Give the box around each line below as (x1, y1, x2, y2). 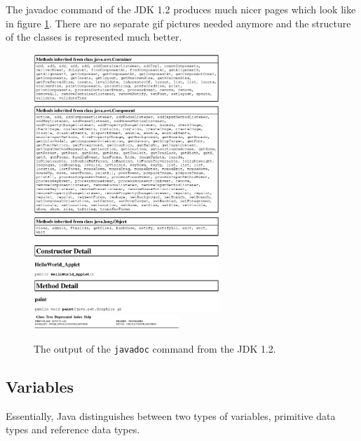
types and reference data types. (6, 422, 140, 437)
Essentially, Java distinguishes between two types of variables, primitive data (6, 408, 336, 423)
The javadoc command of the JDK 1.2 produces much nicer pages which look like (6, 2, 356, 16)
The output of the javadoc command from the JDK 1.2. (34, 341, 276, 355)
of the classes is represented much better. (6, 29, 182, 44)
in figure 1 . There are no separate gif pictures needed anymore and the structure (6, 15, 351, 30)
